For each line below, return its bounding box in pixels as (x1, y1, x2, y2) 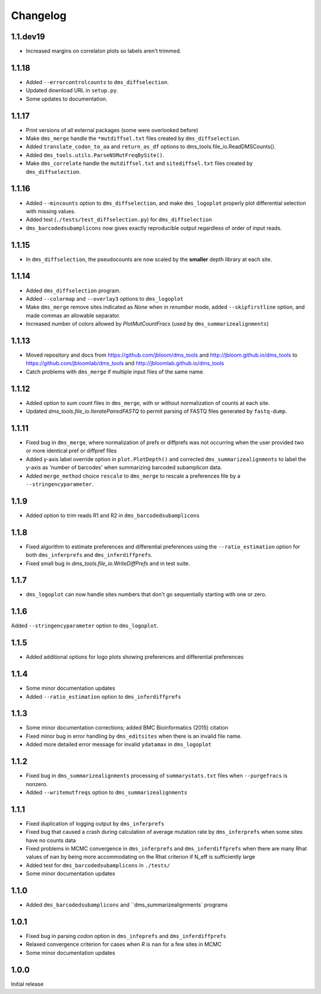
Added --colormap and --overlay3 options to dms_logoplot (26, 295, 184, 302)
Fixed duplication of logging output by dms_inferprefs (26, 819, 165, 827)
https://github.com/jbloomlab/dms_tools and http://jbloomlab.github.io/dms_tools (26, 360, 225, 367)
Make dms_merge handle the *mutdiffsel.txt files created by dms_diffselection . (26, 135, 241, 142)
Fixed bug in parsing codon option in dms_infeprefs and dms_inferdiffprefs (26, 932, 226, 939)
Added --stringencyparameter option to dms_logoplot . (11, 622, 159, 630)
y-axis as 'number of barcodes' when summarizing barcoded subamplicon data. (26, 464, 222, 471)
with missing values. (26, 207, 76, 214)
